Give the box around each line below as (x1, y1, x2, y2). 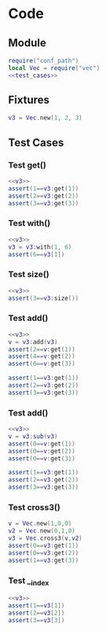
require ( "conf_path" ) (8, 57, 79, 65)
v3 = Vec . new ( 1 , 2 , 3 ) (8, 114, 83, 122)
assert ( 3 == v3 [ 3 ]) (8, 616, 65, 624)
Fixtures (8, 94, 50, 107)
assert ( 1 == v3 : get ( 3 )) (8, 556, 79, 564)
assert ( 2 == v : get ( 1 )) (8, 345, 76, 353)
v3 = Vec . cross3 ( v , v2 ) (8, 534, 83, 543)
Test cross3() (8, 501, 61, 512)
